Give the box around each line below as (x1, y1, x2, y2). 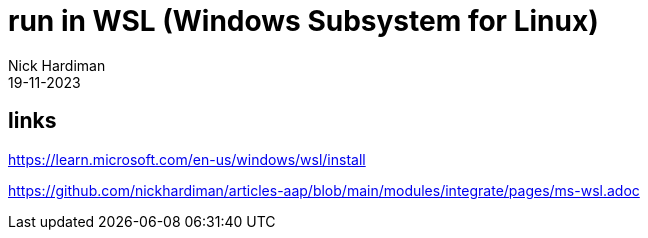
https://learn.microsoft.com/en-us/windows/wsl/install (8, 150, 366, 168)
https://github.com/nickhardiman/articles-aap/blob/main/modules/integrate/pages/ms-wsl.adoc (8, 181, 640, 199)
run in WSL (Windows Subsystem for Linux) (8, 4, 599, 38)
